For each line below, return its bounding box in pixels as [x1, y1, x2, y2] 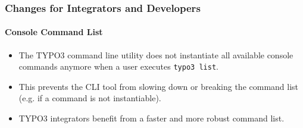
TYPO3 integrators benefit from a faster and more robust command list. [18, 112, 285, 124]
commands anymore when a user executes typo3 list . [18, 60, 218, 73]
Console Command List [5, 26, 103, 38]
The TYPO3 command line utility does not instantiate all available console [18, 48, 293, 61]
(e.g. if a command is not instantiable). [18, 92, 161, 104]
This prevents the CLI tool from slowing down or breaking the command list [18, 80, 299, 92]
